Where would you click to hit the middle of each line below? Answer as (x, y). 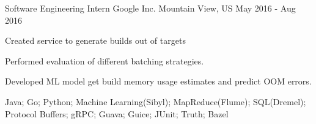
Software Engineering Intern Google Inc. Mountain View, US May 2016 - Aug (150, 8)
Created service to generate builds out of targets (95, 40)
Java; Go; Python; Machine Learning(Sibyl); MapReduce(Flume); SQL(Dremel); (156, 101)
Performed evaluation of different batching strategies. (105, 60)
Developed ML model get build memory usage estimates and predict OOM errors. (158, 81)
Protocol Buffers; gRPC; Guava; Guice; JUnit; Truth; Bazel (117, 113)
